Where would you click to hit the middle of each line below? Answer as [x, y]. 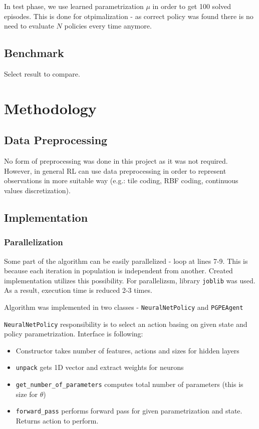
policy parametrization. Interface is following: [74, 334]
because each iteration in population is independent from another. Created [118, 271]
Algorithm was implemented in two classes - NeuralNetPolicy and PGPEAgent [124, 307]
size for [27, 394]
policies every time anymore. [108, 26]
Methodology [50, 108]
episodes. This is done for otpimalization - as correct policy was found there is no [129, 16]
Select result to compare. [42, 73]
